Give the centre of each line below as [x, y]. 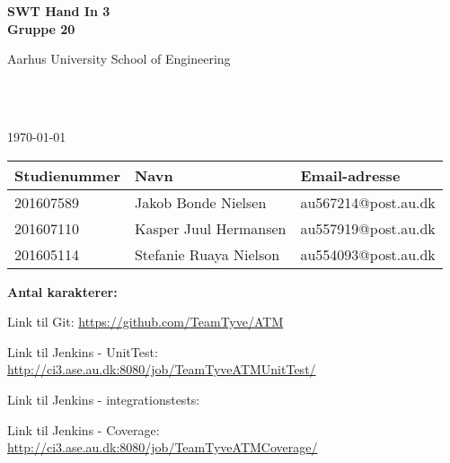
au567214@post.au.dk [368, 202]
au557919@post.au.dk [368, 228]
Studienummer [67, 175]
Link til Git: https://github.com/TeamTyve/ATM [146, 322]
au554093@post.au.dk [368, 254]
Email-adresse [350, 175]
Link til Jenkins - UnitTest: [83, 351]
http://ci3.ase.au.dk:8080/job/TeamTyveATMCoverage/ [163, 447]
